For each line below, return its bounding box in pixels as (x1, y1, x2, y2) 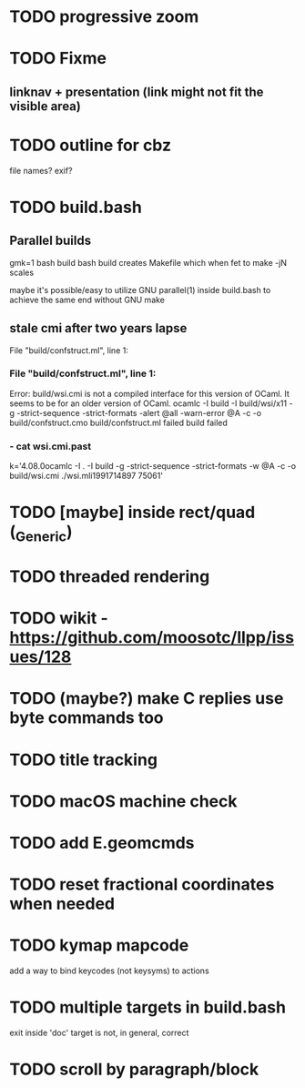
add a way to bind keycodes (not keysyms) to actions (9, 965, 209, 976)
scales (9, 267, 35, 278)
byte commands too (9, 707, 164, 728)
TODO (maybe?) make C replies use (9, 688, 284, 709)
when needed (9, 894, 116, 914)
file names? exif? (9, 165, 73, 176)
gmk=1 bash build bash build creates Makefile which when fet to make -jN (9, 257, 287, 268)
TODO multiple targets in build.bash (9, 997, 287, 1018)
